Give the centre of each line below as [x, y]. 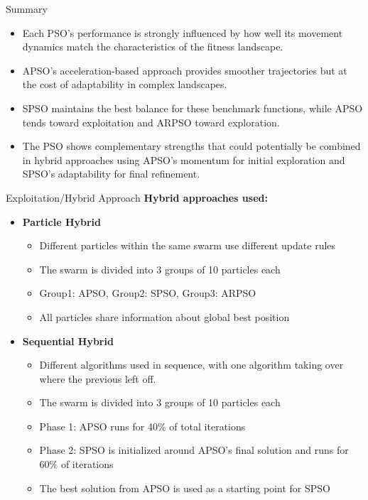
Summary [27, 9]
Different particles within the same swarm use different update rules [188, 245]
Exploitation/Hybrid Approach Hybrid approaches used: [137, 197]
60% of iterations [76, 464]
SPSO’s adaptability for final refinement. [111, 174]
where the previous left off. [98, 378]
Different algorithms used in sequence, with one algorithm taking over [191, 365]
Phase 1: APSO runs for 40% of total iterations [142, 426]
